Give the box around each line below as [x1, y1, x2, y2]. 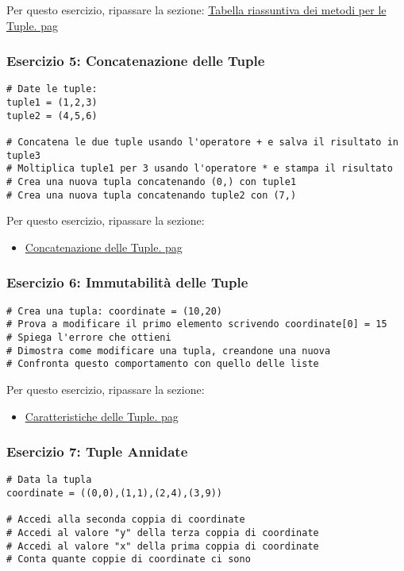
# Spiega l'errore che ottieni [6, 332, 171, 344]
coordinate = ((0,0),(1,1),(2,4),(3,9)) [6, 488, 223, 500]
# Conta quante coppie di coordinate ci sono [6, 554, 251, 565]
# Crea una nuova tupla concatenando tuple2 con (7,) [6, 189, 297, 201]
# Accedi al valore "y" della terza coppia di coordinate [6, 527, 319, 539]
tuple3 [6, 149, 40, 161]
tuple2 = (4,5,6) [6, 110, 98, 122]
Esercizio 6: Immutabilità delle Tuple [6, 272, 248, 292]
